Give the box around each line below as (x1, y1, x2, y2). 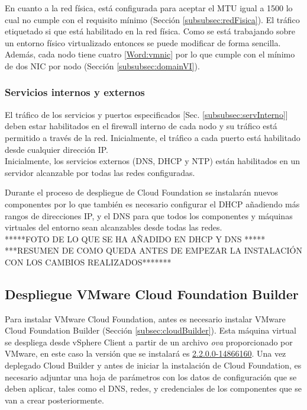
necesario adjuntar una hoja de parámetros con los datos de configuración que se (5, 370, 297, 383)
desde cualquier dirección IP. (5, 143, 108, 155)
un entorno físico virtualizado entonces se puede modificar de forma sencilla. (5, 36, 281, 49)
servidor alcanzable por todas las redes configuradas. (5, 166, 195, 178)
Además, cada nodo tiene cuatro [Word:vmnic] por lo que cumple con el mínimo (5, 48, 295, 60)
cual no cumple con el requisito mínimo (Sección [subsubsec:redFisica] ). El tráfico (5, 13, 300, 25)
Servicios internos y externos (5, 85, 145, 100)
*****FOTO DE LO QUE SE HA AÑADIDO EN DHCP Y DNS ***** (5, 232, 266, 245)
